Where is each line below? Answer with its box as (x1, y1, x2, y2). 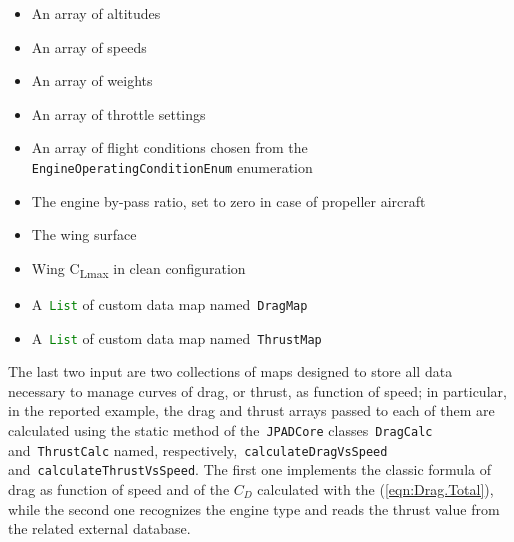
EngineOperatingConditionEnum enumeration (31, 156, 313, 177)
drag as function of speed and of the (8, 479, 230, 499)
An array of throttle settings (31, 103, 206, 124)
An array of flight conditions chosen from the (31, 137, 308, 158)
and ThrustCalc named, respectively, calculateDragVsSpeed (8, 439, 388, 460)
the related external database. (8, 518, 191, 539)
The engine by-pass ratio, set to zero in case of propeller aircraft (31, 190, 426, 211)
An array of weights (31, 70, 153, 91)
